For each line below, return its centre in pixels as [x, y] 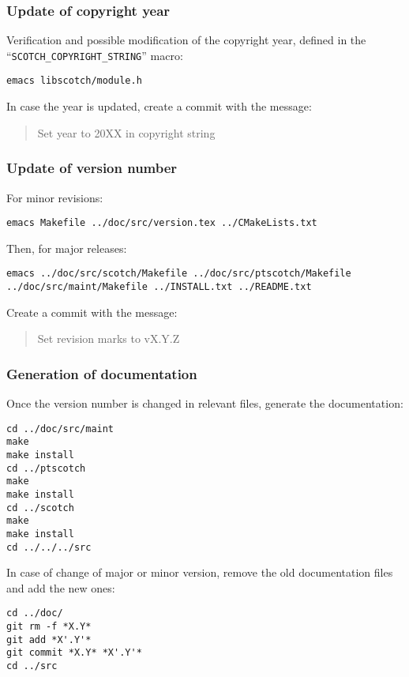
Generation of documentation [102, 373]
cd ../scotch [40, 508]
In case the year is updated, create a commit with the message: [159, 106]
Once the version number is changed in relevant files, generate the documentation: [205, 403]
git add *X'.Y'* [49, 639]
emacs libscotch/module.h [74, 81]
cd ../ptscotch [46, 468]
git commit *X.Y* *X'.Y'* [74, 653]
